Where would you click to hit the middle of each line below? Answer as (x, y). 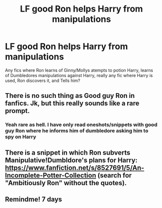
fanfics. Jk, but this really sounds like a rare (72, 104)
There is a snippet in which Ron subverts (68, 152)
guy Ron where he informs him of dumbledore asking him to (77, 131)
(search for (114, 175)
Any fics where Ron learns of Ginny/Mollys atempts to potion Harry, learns (79, 70)
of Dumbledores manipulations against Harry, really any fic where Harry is (79, 75)
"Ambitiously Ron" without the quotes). (66, 183)
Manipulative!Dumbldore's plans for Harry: (71, 160)
